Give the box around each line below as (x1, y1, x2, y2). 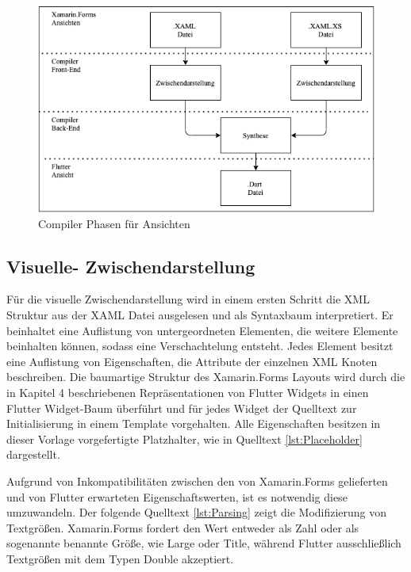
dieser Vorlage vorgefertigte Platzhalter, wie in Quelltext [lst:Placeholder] (6, 430, 363, 447)
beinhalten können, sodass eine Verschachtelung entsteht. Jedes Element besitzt (6, 337, 394, 354)
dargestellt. (6, 446, 60, 463)
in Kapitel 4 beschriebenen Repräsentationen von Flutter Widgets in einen (6, 383, 369, 400)
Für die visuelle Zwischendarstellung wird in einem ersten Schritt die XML (6, 291, 370, 307)
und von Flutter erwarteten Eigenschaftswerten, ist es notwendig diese (6, 488, 348, 505)
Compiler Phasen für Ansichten (38, 215, 190, 231)
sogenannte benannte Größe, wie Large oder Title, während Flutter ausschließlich (6, 535, 401, 551)
